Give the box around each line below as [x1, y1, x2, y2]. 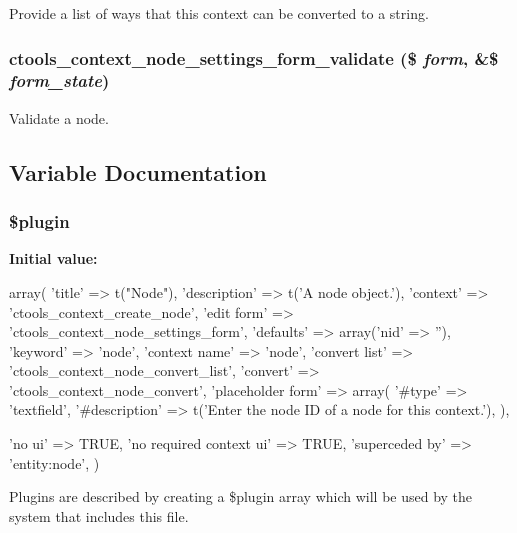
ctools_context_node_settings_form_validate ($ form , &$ [9, 45, 499, 70]
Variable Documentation [9, 156, 267, 187]
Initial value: [9, 248, 98, 269]
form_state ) [9, 68, 110, 93]
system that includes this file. [9, 505, 189, 526]
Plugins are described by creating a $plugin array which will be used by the [9, 486, 473, 507]
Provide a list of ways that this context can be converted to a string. [9, 3, 429, 23]
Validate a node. [9, 107, 109, 128]
